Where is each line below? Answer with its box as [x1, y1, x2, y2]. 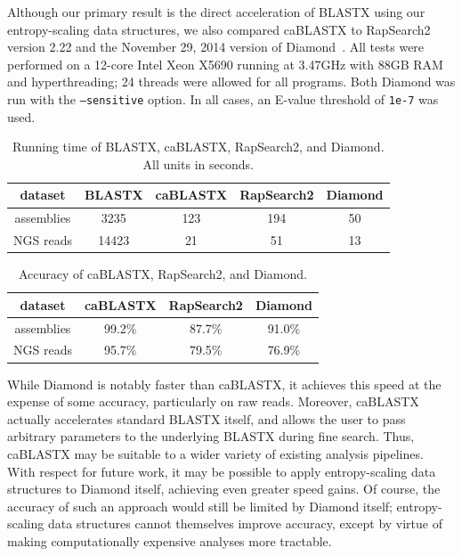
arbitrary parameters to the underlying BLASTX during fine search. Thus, [7, 427, 415, 446]
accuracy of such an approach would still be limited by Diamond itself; [7, 496, 393, 515]
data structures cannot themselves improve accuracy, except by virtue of [47, 514, 442, 533]
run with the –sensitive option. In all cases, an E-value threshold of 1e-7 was [7, 89, 439, 108]
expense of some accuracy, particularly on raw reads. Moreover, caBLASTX [7, 392, 419, 411]
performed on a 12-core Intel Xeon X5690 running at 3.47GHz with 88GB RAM [7, 54, 443, 73]
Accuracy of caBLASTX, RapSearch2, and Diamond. [18, 265, 307, 283]
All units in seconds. [142, 154, 254, 173]
